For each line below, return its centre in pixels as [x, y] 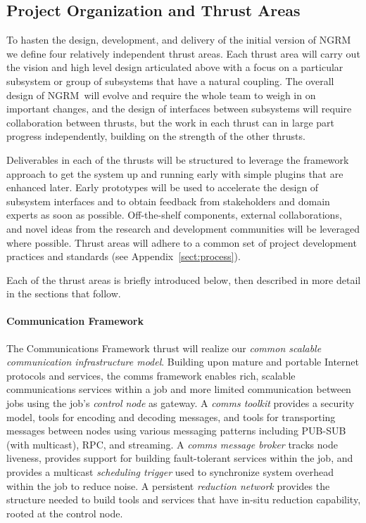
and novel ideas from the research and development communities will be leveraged [183, 228]
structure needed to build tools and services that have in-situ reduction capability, [184, 499]
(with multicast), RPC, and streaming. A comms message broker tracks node [172, 444]
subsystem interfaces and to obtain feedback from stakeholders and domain [168, 201]
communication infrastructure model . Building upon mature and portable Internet [183, 362]
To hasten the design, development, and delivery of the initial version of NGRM [179, 40]
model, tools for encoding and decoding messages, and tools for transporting [171, 417]
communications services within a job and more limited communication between [179, 389]
